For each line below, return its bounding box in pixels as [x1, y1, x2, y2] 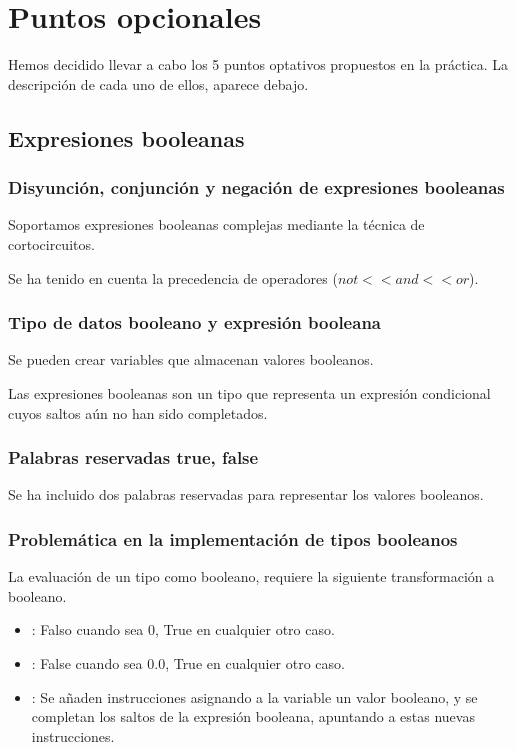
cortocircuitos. [8, 233, 95, 254]
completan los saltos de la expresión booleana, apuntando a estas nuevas [31, 706, 475, 727]
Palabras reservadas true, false [8, 445, 259, 470]
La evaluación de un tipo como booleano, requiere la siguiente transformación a [8, 566, 495, 587]
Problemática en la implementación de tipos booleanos [8, 526, 458, 551]
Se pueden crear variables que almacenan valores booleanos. [8, 349, 374, 370]
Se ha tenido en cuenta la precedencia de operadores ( [8, 267, 338, 288]
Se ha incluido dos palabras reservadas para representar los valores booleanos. [8, 484, 484, 505]
